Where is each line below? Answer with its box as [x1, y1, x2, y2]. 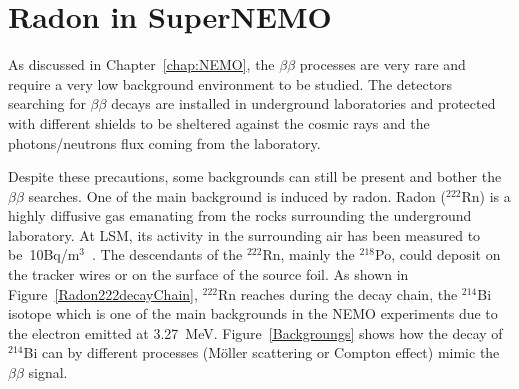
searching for [8, 93, 86, 114]
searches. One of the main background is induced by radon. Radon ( [28, 185, 446, 206]
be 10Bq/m [8, 244, 80, 265]
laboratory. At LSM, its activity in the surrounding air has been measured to [8, 224, 481, 245]
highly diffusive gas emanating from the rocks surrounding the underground [8, 205, 472, 226]
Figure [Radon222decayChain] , [8, 283, 198, 304]
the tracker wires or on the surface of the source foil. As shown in [8, 264, 409, 285]
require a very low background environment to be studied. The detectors [8, 73, 453, 94]
